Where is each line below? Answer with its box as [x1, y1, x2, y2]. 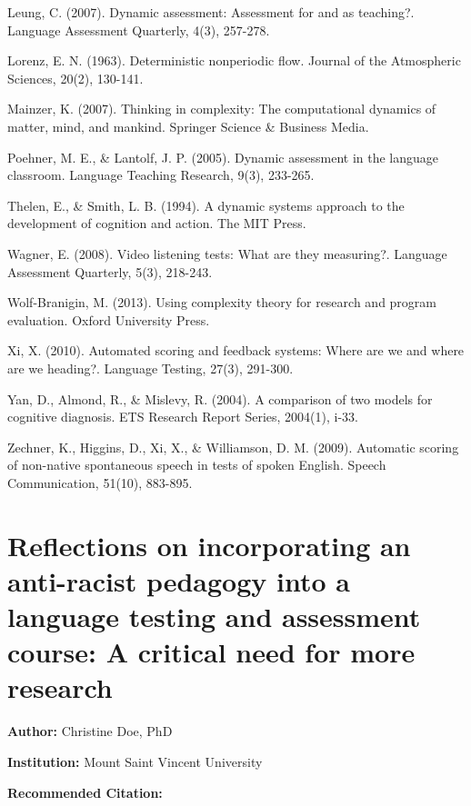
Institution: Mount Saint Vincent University [7, 751, 263, 771]
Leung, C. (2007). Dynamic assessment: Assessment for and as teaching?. [7, 3, 415, 21]
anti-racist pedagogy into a [7, 562, 350, 599]
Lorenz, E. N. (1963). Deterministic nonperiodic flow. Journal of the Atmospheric [7, 51, 461, 70]
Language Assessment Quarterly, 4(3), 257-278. [7, 20, 270, 39]
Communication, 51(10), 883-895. [7, 473, 193, 492]
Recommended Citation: [7, 782, 163, 801]
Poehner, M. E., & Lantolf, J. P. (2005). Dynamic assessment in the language [7, 147, 439, 166]
